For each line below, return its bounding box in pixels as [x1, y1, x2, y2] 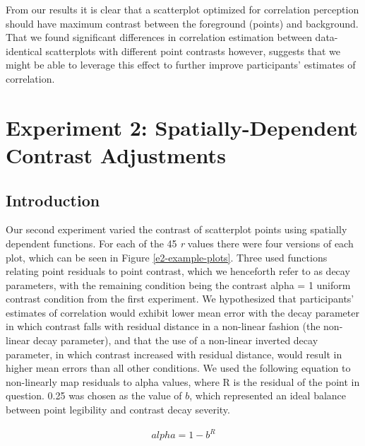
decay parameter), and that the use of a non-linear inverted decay [32, 333, 318, 348]
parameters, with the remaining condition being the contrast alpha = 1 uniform [6, 277, 351, 292]
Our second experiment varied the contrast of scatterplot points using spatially [6, 222, 347, 237]
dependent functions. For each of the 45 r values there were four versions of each [6, 235, 354, 250]
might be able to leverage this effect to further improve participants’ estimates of [6, 57, 356, 72]
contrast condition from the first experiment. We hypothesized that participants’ [6, 291, 354, 306]
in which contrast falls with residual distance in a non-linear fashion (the [6, 319, 321, 334]
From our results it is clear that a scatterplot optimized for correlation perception [6, 2, 359, 16]
